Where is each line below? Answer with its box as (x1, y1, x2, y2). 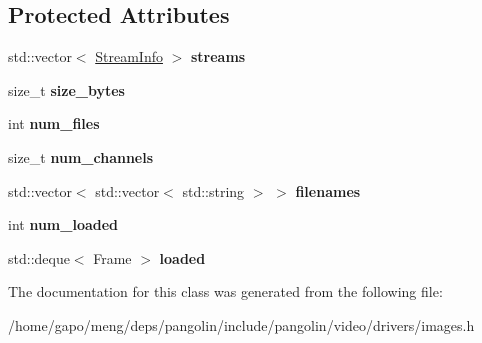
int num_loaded (8, 214, 119, 235)
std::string (182, 180, 245, 201)
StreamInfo (95, 46, 163, 67)
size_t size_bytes (8, 79, 125, 100)
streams (190, 46, 246, 67)
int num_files (8, 113, 100, 134)
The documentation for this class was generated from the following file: (8, 281, 443, 302)
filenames (295, 180, 361, 201)
